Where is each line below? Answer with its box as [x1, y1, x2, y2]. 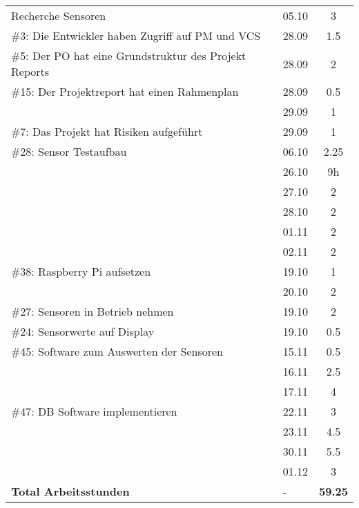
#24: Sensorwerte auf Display [11, 323, 155, 339]
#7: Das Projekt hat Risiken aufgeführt [11, 123, 203, 139]
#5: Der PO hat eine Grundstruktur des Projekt [11, 48, 246, 63]
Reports [11, 63, 50, 79]
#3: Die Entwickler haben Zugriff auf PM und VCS [11, 28, 261, 43]
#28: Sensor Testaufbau [11, 143, 127, 159]
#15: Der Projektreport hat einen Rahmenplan [11, 83, 239, 99]
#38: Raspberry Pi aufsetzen [11, 263, 151, 279]
